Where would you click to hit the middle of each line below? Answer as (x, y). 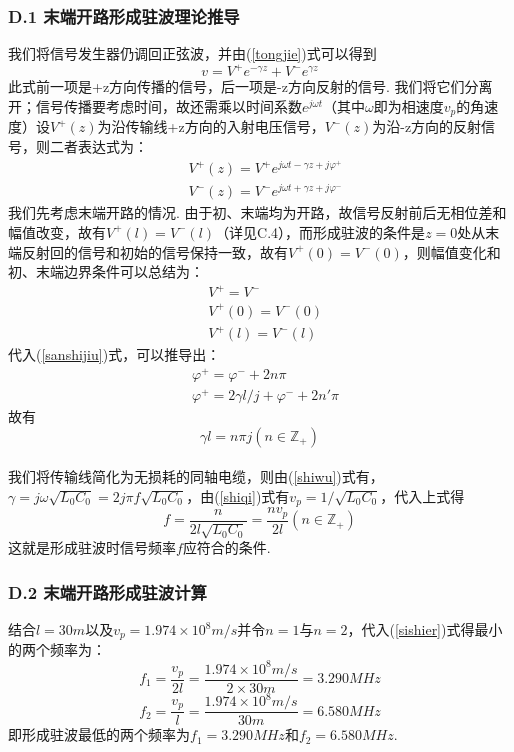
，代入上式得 (422, 495)
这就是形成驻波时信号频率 (92, 547)
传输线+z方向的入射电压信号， (225, 126)
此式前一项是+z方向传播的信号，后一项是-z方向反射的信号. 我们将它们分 (243, 86)
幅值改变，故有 (57, 231)
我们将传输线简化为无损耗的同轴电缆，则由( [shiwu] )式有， (196, 476)
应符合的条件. (226, 547)
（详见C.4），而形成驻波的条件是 (320, 231)
